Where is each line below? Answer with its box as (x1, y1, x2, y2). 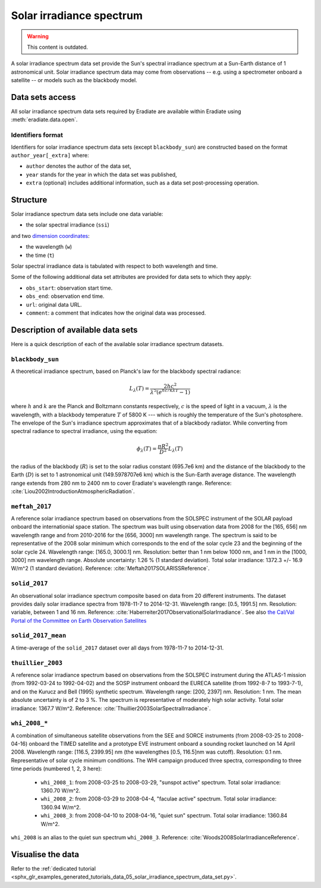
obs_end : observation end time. (26, 293, 105, 300)
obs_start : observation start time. (26, 284, 113, 291)
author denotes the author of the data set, (26, 162, 131, 170)
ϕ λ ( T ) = (137, 445, 157, 453)
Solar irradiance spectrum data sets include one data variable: (11, 211, 163, 218)
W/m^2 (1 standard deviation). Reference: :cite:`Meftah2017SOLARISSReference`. (11, 565, 210, 572)
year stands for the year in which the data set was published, (26, 171, 178, 178)
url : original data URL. (26, 301, 83, 308)
